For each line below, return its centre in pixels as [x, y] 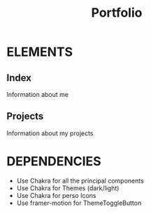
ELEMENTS [40, 52]
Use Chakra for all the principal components [80, 181]
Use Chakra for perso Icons [56, 195]
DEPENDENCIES [54, 161]
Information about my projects [50, 133]
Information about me [38, 94]
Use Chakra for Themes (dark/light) [68, 188]
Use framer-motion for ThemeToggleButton [79, 203]
